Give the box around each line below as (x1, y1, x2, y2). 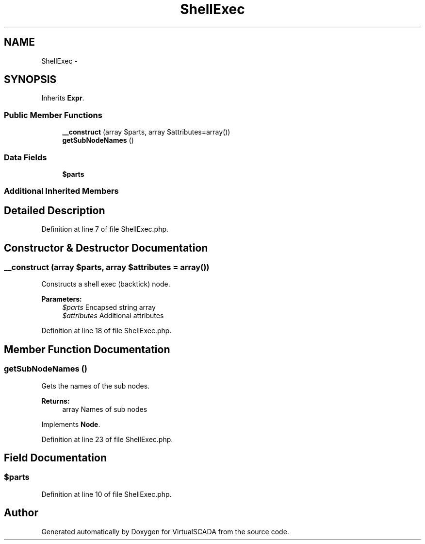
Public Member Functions (4, 110, 102, 120)
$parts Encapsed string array (62, 303, 156, 312)
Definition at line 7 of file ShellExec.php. (41, 225, 169, 234)
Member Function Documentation (4, 343, 170, 356)
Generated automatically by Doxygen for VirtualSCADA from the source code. (41, 527, 289, 536)
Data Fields (4, 152, 47, 162)
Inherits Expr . (41, 94, 84, 102)
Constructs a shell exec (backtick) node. (41, 280, 170, 289)
